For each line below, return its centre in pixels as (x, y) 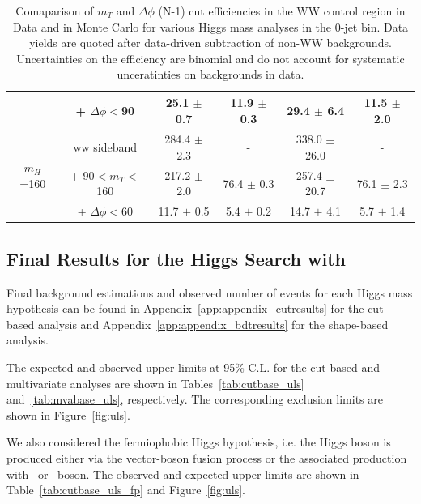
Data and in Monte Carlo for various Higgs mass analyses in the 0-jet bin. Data (210, 26)
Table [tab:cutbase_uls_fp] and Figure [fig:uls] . (126, 490)
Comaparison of (55, 11)
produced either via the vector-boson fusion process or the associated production (207, 457)
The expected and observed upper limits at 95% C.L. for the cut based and (193, 367)
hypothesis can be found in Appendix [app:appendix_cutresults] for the (185, 308)
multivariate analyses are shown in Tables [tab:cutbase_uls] (155, 383)
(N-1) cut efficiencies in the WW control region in (282, 11)
